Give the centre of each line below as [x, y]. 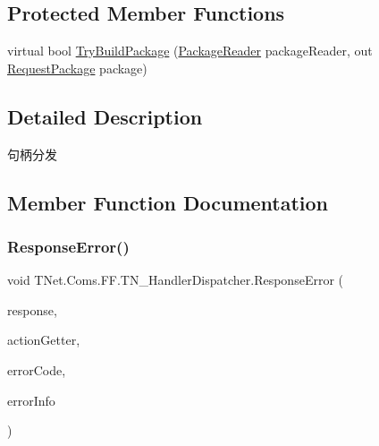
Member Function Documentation [168, 202]
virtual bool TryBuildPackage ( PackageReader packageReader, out [190, 51]
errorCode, [37, 369]
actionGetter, [44, 340]
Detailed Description [105, 116]
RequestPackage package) [77, 68]
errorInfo [31, 400]
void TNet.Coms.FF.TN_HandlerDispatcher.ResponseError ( [175, 280]
